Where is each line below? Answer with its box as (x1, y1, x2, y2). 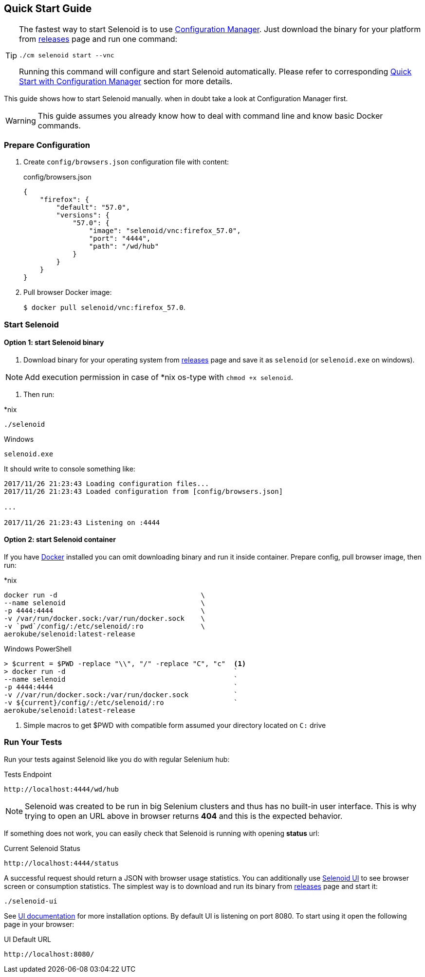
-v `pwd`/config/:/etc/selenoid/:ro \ (4, 622, 205, 630)
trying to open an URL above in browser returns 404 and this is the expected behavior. (25, 811, 343, 821)
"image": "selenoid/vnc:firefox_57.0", (89, 227, 241, 235)
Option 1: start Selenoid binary (4, 338, 104, 347)
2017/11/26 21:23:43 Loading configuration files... (4, 479, 209, 488)
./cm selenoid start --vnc (19, 52, 114, 59)
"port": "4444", (89, 235, 151, 243)
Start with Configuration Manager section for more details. (19, 76, 233, 87)
